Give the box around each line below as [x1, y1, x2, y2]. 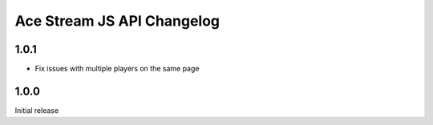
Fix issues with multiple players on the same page [34, 64, 200, 74]
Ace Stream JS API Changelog [14, 12, 221, 30]
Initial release [14, 105, 59, 115]
